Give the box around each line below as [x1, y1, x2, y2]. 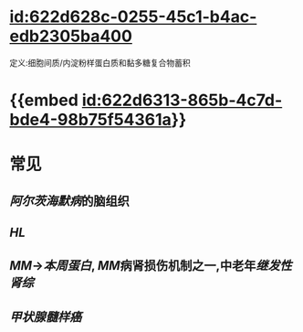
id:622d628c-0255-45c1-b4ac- [9, 6, 257, 27]
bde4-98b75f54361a [9, 110, 172, 130]
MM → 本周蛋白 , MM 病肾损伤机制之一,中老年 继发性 [9, 258, 292, 273]
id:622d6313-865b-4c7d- [81, 90, 283, 111]
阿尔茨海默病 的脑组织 [9, 193, 130, 209]
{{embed [9, 90, 79, 111]
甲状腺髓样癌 [9, 309, 82, 325]
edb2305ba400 [9, 26, 132, 47]
